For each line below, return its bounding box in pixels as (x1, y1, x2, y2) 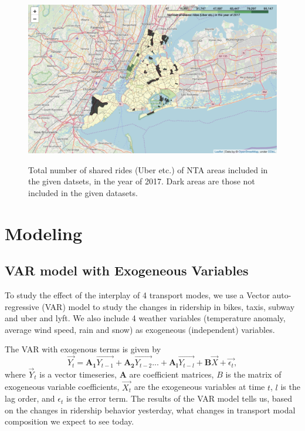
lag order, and (5, 392, 55, 405)
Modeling (5, 221, 83, 245)
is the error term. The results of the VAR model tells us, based (66, 392, 293, 405)
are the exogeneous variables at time (134, 381, 265, 393)
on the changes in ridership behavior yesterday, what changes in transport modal (5, 403, 296, 416)
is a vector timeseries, (39, 368, 117, 380)
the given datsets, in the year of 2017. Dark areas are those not (28, 175, 255, 187)
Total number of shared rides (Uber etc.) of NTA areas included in (28, 163, 268, 176)
